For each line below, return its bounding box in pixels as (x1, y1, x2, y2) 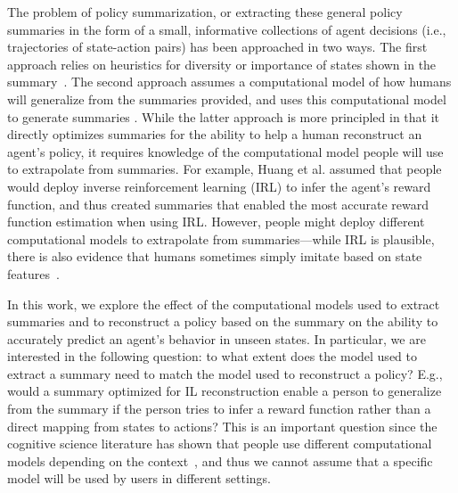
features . (7, 264, 60, 283)
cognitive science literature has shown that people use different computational (7, 434, 432, 453)
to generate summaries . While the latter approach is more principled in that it (7, 107, 440, 126)
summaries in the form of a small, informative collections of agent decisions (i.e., (7, 20, 446, 38)
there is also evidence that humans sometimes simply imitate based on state (7, 247, 422, 266)
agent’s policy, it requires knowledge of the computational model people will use (7, 142, 444, 160)
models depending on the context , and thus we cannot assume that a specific (7, 451, 433, 470)
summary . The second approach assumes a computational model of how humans (7, 72, 452, 91)
